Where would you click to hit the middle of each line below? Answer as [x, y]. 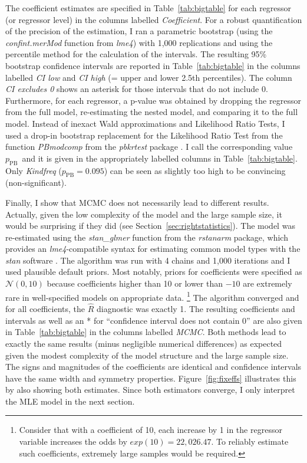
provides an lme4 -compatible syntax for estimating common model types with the [153, 249]
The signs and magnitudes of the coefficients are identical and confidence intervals [153, 367]
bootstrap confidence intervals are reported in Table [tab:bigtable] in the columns [153, 65]
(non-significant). [36, 183]
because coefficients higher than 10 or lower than [135, 283]
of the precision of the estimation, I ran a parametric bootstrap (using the [139, 31]
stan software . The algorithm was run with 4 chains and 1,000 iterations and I [148, 260]
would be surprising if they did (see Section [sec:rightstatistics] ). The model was [150, 226]
